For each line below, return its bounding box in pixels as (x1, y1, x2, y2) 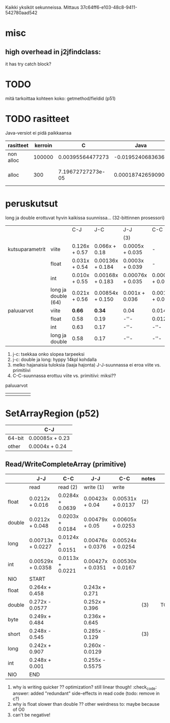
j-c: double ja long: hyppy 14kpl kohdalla (12, 356, 97, 363)
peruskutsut (5, 198, 58, 210)
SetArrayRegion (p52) (5, 408, 100, 419)
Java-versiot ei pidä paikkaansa (5, 130, 72, 136)
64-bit (8, 434, 24, 441)
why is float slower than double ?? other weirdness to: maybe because (12, 701, 160, 707)
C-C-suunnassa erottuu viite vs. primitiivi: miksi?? (12, 372, 116, 379)
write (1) (83, 484, 105, 491)
